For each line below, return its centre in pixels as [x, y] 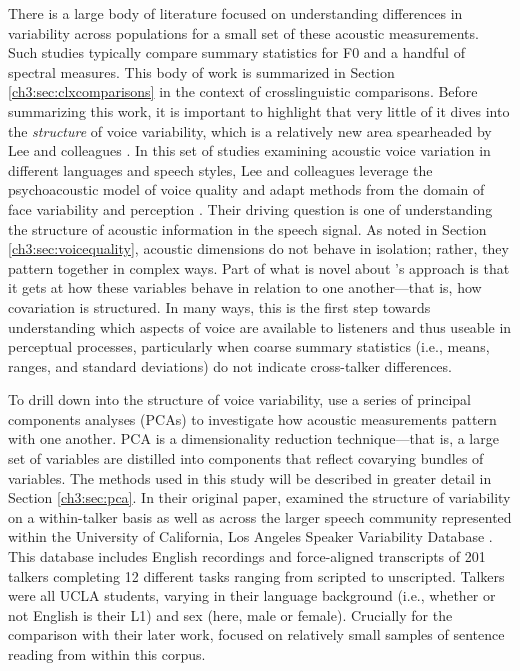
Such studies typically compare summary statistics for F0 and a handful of [236, 52]
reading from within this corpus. [107, 654]
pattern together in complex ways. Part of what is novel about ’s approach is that [259, 267]
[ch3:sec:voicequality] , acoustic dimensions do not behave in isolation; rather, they [258, 248]
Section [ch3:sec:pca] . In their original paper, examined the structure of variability [259, 497]
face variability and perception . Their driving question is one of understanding [250, 208]
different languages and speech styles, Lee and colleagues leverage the [220, 169]
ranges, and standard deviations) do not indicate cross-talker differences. [230, 365]
